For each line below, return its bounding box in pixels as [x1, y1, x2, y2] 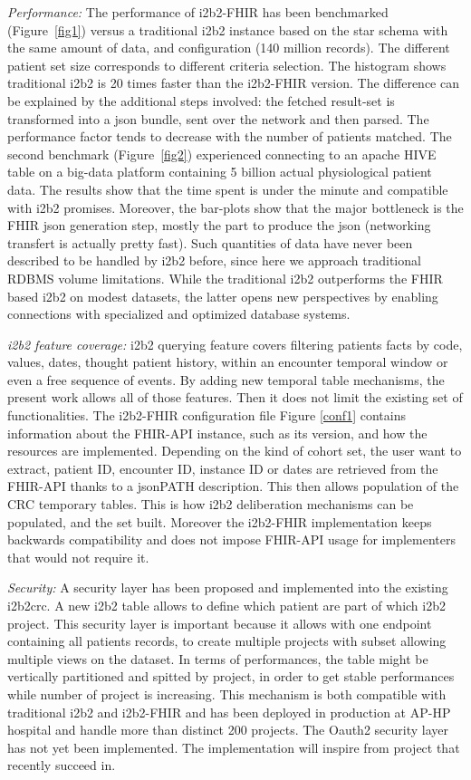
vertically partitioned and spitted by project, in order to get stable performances [7, 667, 455, 686]
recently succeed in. [7, 756, 116, 775]
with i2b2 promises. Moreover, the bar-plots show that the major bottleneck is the [7, 197, 464, 217]
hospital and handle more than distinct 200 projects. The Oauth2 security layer [7, 720, 448, 739]
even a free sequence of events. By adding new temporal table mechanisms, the [7, 370, 445, 389]
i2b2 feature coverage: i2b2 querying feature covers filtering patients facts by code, [7, 334, 463, 353]
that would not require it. [7, 547, 149, 566]
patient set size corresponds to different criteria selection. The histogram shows [7, 55, 447, 74]
